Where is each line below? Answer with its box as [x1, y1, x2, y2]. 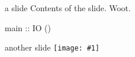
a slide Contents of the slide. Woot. [5, 2, 131, 14]
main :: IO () [5, 21, 51, 33]
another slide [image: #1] [5, 41, 100, 53]
